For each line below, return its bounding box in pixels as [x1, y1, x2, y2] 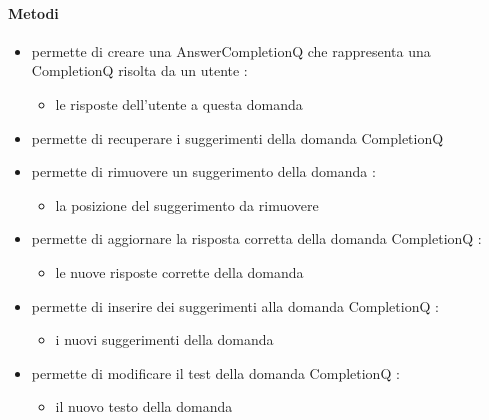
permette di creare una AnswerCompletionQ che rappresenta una [31, 40, 431, 61]
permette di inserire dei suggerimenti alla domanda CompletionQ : [31, 295, 439, 316]
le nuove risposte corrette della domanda [55, 261, 304, 282]
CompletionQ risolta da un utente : [31, 60, 248, 81]
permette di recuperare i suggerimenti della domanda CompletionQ [31, 127, 444, 148]
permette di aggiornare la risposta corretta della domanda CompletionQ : [31, 228, 482, 249]
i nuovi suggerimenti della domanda [55, 329, 274, 350]
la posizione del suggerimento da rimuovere [55, 194, 319, 215]
